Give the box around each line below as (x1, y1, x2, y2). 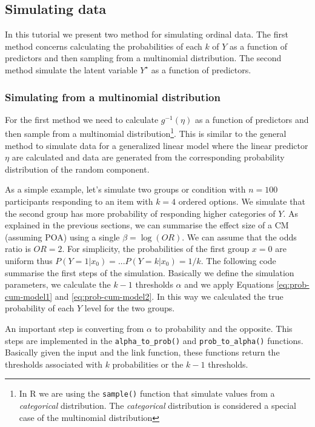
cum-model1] (5, 290, 53, 302)
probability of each (5, 302, 75, 314)
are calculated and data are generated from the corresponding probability (12, 151, 285, 164)
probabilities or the (112, 357, 184, 370)
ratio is (5, 242, 31, 255)
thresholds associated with (5, 357, 102, 370)
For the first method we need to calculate (5, 113, 159, 125)
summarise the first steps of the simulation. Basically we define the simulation (5, 266, 294, 279)
